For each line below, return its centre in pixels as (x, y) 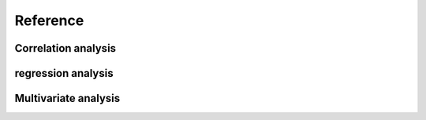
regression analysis (64, 73)
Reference (49, 20)
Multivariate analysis (67, 98)
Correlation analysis (65, 48)
